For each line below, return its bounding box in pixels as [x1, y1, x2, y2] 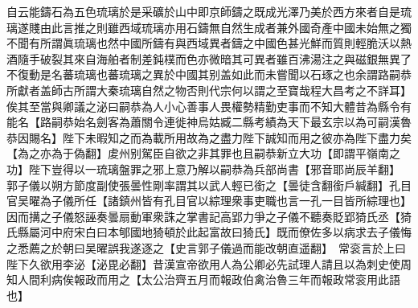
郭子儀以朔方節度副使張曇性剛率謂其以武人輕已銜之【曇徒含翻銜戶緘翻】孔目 [6, 176, 412, 193]
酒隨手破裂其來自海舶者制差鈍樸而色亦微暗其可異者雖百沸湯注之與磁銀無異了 [6, 50, 412, 67]
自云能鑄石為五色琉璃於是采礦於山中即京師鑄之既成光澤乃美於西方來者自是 [6, 3, 400, 19]
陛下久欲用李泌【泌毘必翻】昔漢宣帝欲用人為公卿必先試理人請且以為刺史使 [6, 255, 400, 272]
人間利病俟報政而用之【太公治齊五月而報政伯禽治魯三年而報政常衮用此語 [17, 271, 400, 288]
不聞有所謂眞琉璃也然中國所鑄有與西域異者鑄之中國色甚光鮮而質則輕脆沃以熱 [6, 35, 412, 51]
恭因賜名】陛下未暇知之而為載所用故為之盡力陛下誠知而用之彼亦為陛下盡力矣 [6, 129, 412, 146]
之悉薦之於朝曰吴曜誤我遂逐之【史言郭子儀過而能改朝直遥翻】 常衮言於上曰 [6, 239, 406, 256]
